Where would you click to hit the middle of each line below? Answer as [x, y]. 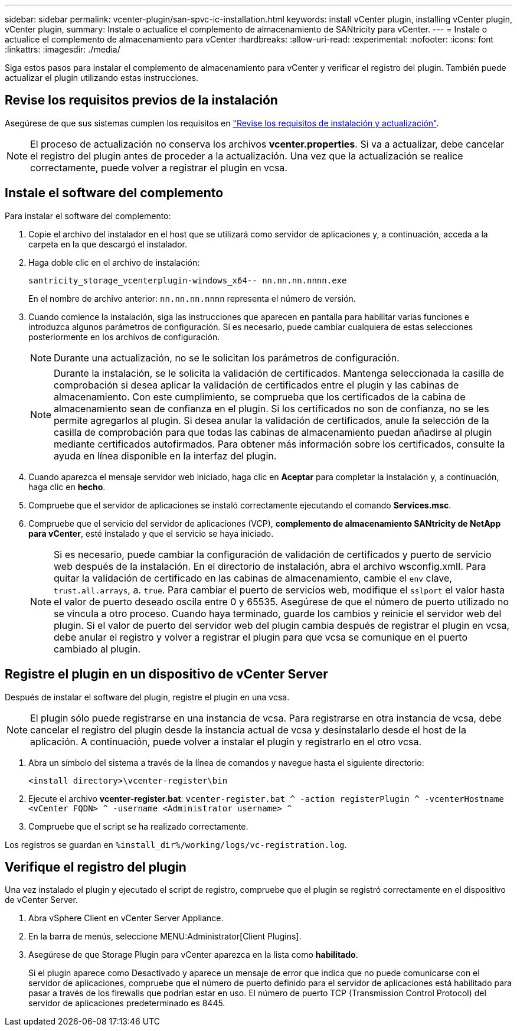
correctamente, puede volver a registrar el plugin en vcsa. [159, 167]
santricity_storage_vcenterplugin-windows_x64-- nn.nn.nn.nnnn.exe [188, 280]
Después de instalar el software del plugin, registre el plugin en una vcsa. [147, 697]
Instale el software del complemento [114, 193]
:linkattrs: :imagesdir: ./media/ [63, 49]
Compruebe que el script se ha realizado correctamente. [138, 826]
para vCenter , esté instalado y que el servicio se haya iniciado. [151, 533]
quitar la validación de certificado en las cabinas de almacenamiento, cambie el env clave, [253, 578]
